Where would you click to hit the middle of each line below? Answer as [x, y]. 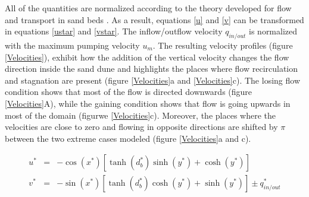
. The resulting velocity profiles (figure [223, 45]
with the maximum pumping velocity [72, 45]
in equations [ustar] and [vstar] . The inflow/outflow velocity [114, 31]
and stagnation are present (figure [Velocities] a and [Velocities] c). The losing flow [152, 80]
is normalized [273, 31]
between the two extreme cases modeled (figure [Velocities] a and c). [128, 138]
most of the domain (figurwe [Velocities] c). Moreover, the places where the [140, 115]
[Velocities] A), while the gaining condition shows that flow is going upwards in [148, 103]
